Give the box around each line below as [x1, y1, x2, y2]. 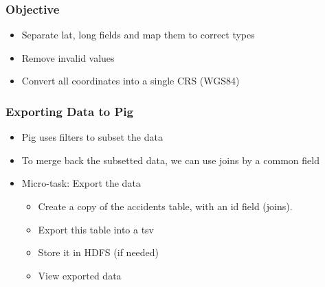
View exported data [38, 268, 122, 282]
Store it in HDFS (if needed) [38, 245, 159, 260]
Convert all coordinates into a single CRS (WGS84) [21, 73, 240, 88]
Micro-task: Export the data [21, 176, 141, 190]
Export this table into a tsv [38, 222, 154, 236]
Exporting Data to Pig [5, 102, 133, 119]
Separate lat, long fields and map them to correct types [21, 27, 255, 42]
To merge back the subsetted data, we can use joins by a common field [21, 152, 320, 167]
